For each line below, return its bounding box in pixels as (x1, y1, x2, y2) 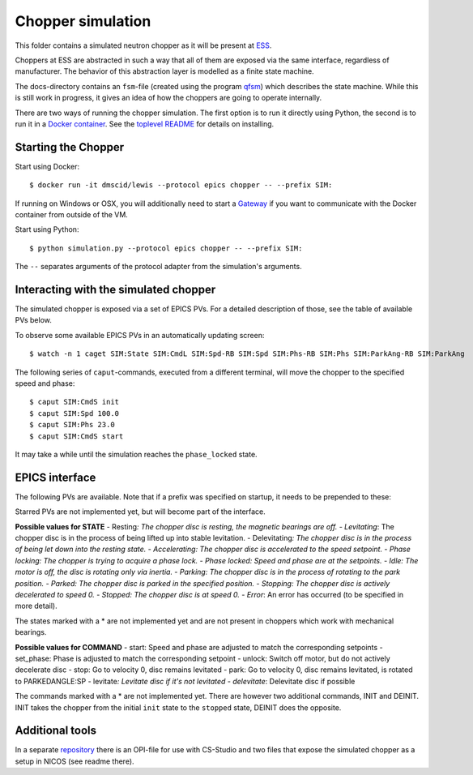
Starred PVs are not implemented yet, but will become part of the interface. (15, 507, 266, 516)
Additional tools (15, 724, 97, 738)
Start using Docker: (15, 161, 80, 171)
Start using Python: (15, 225, 79, 234)
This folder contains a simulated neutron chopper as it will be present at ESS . (15, 41, 272, 50)
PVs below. (15, 315, 53, 325)
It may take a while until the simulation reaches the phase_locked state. (15, 449, 258, 459)
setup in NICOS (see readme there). (15, 756, 134, 766)
